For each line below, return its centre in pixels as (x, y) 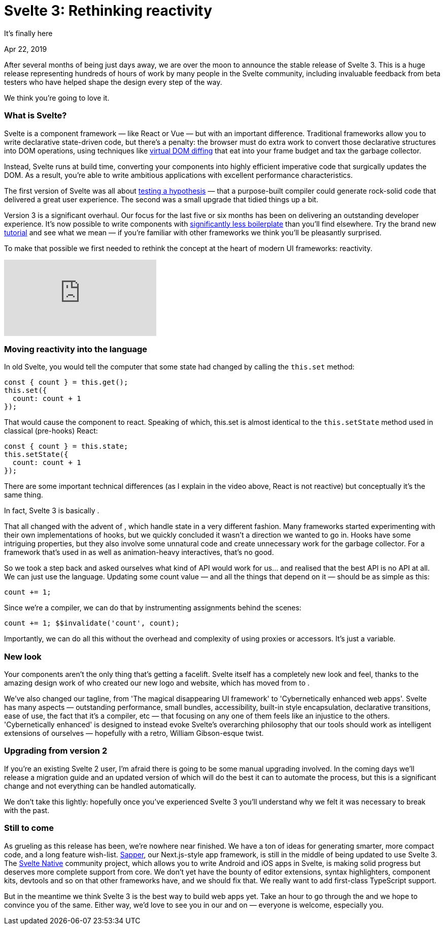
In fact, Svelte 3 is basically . (52, 511)
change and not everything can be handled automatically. (100, 786)
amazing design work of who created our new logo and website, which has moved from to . (157, 683)
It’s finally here (28, 33)
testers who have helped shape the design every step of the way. (113, 82)
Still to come (29, 828)
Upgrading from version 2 (56, 751)
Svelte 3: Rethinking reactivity (108, 11)
